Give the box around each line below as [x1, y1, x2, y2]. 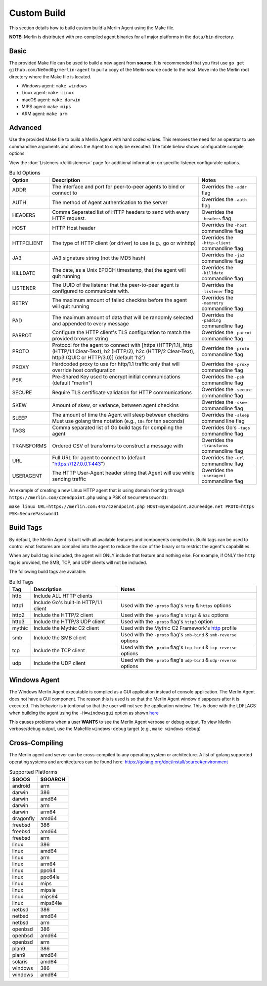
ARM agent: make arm [21, 111, 68, 117]
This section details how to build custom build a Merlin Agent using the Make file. [9, 25, 175, 31]
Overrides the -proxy [201, 361, 250, 368]
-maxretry [201, 301, 223, 306]
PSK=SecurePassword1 [9, 511, 59, 516]
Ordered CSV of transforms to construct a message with [52, 442, 183, 449]
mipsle [40, 887, 56, 894]
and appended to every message [52, 320, 129, 327]
